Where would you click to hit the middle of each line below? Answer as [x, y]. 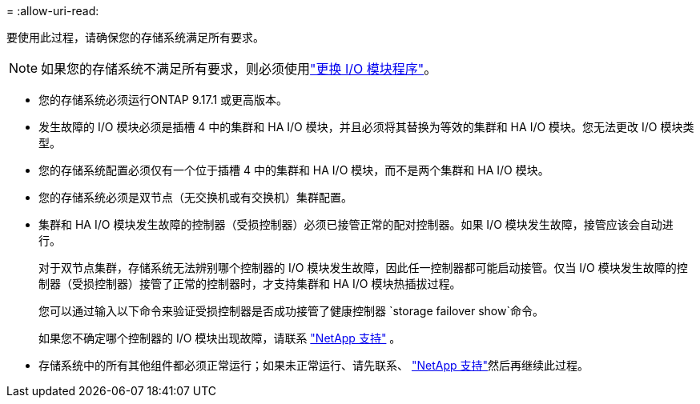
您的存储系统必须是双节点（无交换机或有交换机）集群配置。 [195, 197]
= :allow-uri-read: [53, 11]
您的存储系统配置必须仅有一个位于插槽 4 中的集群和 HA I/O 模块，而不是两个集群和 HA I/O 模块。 [294, 170]
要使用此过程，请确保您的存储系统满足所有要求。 [135, 37]
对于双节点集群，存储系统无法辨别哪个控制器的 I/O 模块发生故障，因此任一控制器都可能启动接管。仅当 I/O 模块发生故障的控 [363, 268]
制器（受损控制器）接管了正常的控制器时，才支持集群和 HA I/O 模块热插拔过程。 [250, 284]
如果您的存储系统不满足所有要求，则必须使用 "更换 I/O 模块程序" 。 [239, 69]
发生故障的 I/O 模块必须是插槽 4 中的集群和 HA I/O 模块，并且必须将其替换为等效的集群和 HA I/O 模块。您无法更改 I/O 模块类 [366, 127]
